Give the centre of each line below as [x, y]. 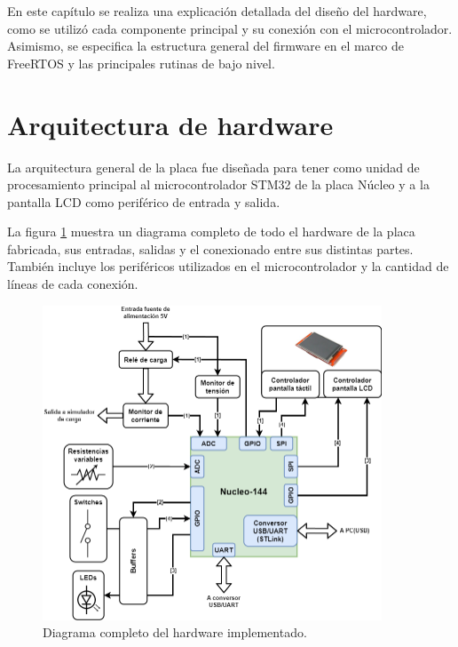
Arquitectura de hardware [170, 124]
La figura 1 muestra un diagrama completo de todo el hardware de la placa [211, 232]
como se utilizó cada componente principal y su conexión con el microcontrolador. [230, 28]
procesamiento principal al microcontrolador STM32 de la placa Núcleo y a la [218, 184]
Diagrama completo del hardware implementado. [175, 632]
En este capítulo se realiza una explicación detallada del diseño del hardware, [217, 11]
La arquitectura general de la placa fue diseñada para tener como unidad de [213, 167]
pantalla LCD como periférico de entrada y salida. [144, 201]
